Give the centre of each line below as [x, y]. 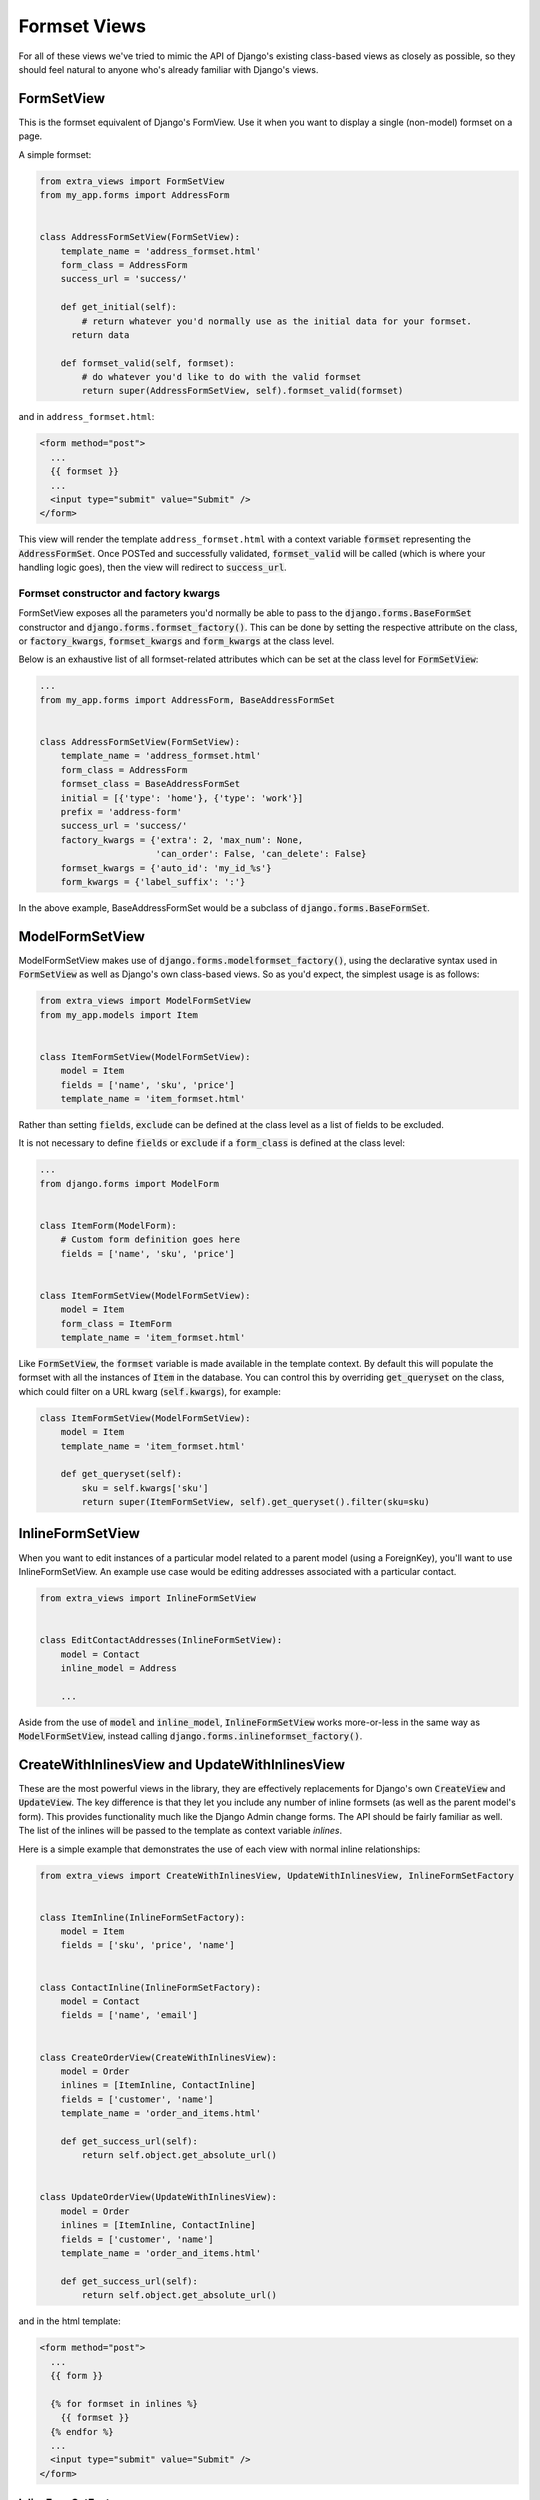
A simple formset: [55, 154]
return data [100, 334]
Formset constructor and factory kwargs [119, 593]
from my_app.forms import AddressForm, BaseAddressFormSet [187, 699]
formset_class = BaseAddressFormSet [150, 784]
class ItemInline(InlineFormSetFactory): [142, 1917]
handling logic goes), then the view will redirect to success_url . [152, 567]
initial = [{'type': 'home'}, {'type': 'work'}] [182, 798]
